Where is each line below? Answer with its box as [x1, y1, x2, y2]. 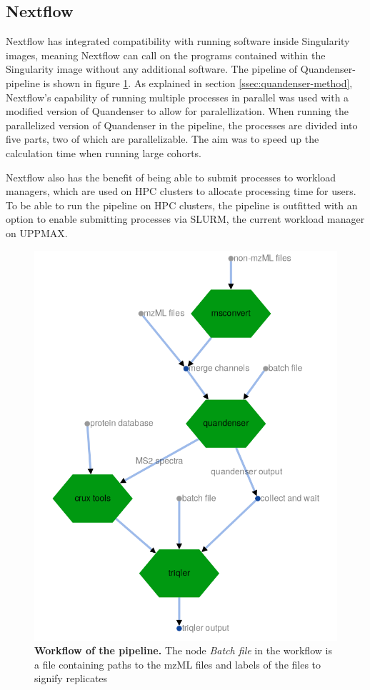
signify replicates [34, 671, 108, 686]
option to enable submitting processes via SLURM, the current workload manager [6, 211, 365, 226]
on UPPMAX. [6, 225, 68, 240]
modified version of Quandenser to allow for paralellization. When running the [6, 104, 349, 119]
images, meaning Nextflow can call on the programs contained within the [6, 47, 326, 62]
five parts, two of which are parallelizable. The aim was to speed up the [6, 131, 319, 146]
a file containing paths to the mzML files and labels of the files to [34, 656, 321, 671]
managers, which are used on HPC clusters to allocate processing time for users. [6, 184, 356, 199]
